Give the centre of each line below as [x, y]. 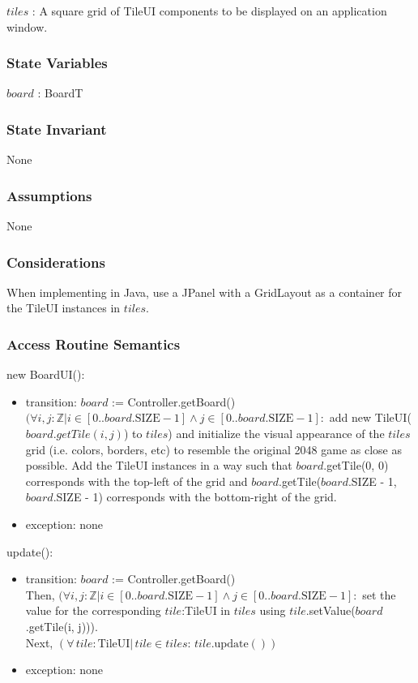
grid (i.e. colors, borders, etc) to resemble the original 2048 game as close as [213, 449]
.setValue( [331, 610]
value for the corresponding [93, 610]
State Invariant [57, 129]
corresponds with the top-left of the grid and [136, 481]
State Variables [57, 63]
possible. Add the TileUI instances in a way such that [159, 465]
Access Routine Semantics [94, 344]
